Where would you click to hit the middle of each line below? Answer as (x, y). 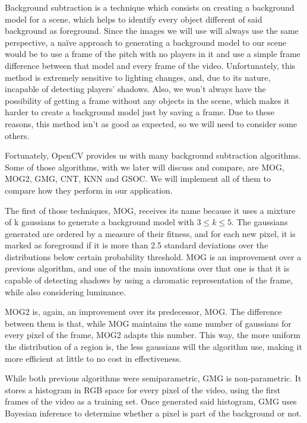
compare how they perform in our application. (89, 190)
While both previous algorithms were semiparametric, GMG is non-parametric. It (153, 378)
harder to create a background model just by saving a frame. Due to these (140, 112)
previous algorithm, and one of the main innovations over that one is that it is (147, 268)
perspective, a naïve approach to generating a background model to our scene (146, 42)
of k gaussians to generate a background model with (99, 222)
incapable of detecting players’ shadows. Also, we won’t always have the (135, 89)
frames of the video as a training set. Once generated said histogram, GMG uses (151, 401)
